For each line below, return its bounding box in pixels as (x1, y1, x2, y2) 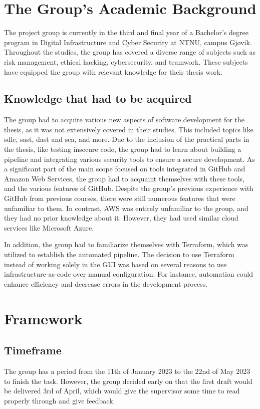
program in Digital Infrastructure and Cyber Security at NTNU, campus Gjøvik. (4, 37, 252, 47)
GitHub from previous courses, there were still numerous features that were (4, 193, 235, 203)
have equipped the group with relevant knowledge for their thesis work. (4, 66, 222, 77)
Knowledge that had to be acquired (4, 91, 192, 106)
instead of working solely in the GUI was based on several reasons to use (4, 259, 227, 269)
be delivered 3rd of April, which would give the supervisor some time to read (4, 385, 240, 396)
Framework (4, 308, 83, 328)
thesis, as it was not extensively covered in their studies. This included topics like (4, 124, 253, 134)
